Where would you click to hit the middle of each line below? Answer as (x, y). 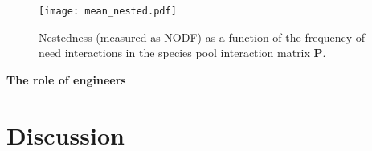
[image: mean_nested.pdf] (108, 11)
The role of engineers (66, 79)
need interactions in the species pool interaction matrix (174, 53)
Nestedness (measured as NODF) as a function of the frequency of (202, 37)
